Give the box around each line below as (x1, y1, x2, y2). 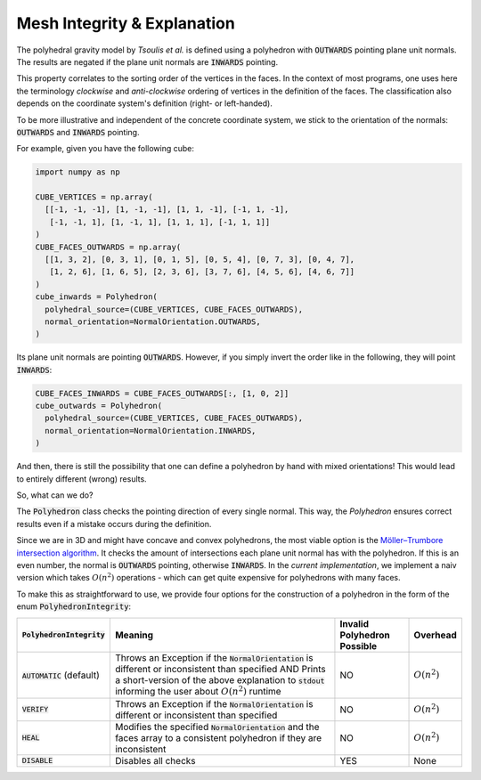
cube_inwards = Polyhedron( (35, 292, 158, 302)
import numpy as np (35, 167, 120, 177)
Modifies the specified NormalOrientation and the (114, 720, 320, 733)
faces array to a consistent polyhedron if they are (114, 731, 322, 743)
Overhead (413, 629, 458, 641)
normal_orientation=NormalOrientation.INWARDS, (45, 426, 257, 435)
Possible (339, 639, 378, 652)
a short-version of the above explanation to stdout (114, 673, 325, 686)
